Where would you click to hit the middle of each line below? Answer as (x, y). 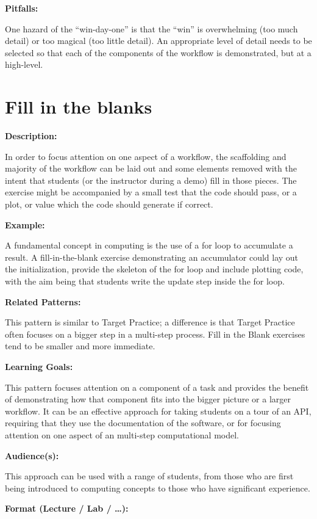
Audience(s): (32, 455)
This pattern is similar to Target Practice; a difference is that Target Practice (150, 322)
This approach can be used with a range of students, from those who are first (149, 476)
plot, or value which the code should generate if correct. (109, 204)
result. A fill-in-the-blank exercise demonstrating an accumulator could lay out (152, 257)
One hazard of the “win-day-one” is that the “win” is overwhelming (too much (151, 28)
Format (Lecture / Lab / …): (67, 508)
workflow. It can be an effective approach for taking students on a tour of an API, (158, 411)
